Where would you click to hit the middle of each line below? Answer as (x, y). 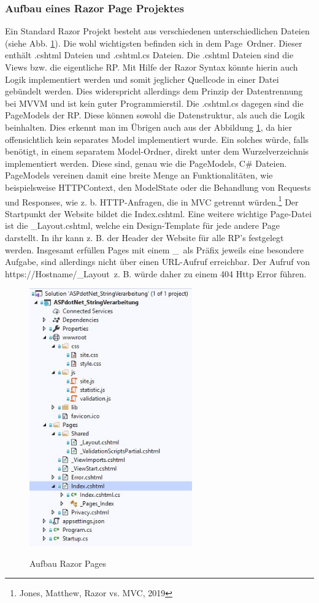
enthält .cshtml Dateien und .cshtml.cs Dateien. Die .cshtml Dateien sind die (149, 55)
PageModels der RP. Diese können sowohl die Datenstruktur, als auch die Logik (155, 115)
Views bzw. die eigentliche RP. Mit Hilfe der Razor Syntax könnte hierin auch (152, 67)
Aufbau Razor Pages (68, 563)
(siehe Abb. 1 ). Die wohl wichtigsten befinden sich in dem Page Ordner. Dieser (154, 43)
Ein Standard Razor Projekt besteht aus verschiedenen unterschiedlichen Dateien (157, 31)
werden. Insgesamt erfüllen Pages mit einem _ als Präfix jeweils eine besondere (155, 249)
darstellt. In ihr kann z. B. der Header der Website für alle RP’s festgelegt (144, 237)
